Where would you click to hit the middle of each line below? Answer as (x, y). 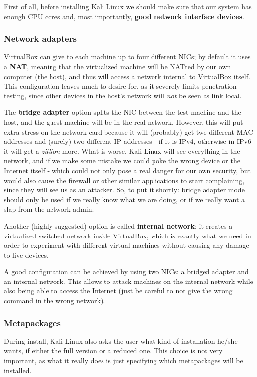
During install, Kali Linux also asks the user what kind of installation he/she (121, 341)
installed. (18, 370)
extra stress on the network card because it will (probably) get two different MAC (128, 131)
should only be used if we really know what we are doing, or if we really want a (125, 199)
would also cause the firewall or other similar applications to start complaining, (124, 180)
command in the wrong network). (55, 301)
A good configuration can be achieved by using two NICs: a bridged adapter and (126, 271)
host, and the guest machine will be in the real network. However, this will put (124, 121)
